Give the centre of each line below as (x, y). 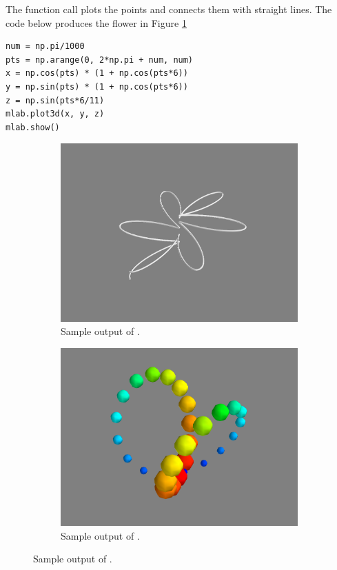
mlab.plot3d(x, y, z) (55, 114)
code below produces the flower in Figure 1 (96, 22)
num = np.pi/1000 (45, 47)
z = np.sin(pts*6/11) (55, 100)
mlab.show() (33, 127)
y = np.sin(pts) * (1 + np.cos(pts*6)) (97, 86)
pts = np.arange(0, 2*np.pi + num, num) (100, 60)
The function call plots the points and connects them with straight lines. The (169, 9)
